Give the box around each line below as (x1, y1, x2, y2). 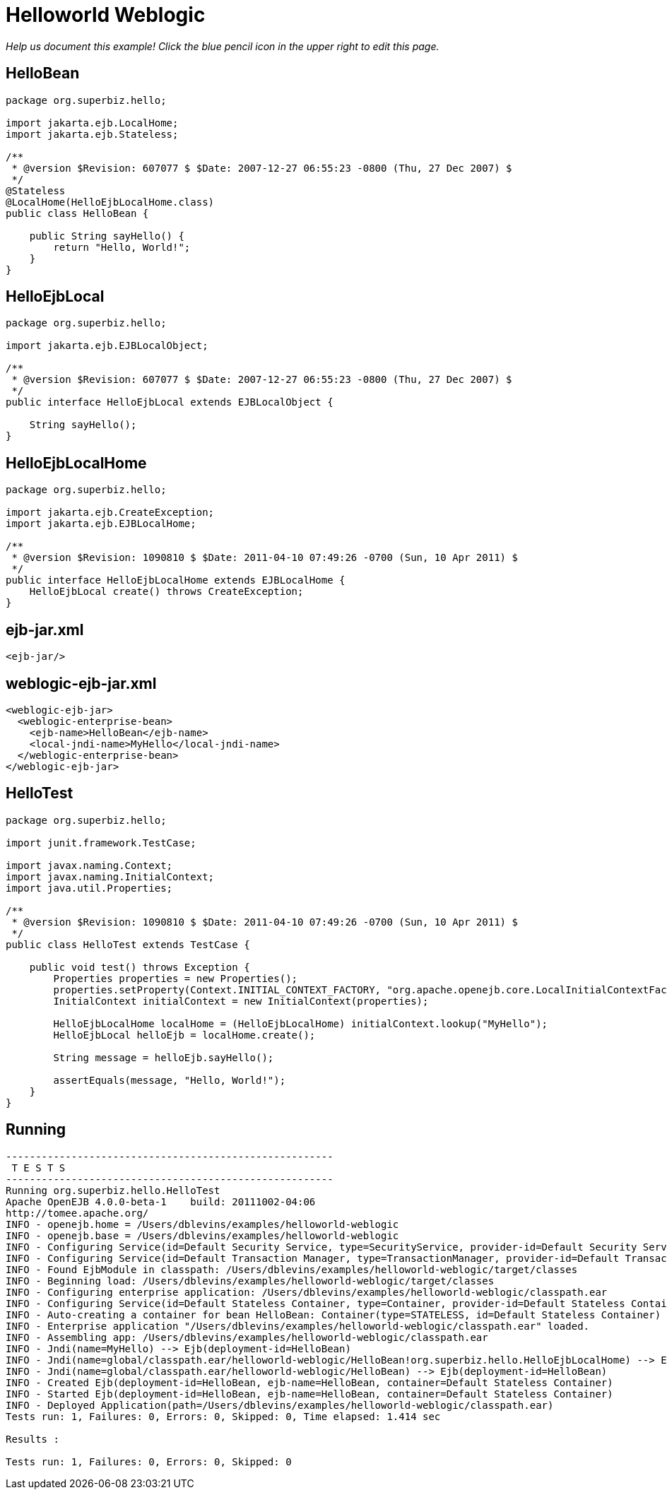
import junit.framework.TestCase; (6, 837, 196, 849)
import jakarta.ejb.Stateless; (6, 128, 179, 140)
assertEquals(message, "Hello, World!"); (53, 1074, 286, 1086)
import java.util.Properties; (6, 882, 173, 894)
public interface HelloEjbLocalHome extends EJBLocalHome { (6, 574, 346, 586)
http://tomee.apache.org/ (6, 1207, 149, 1219)
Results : (6, 1433, 59, 1445)
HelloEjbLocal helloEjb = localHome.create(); (53, 1029, 316, 1041)
